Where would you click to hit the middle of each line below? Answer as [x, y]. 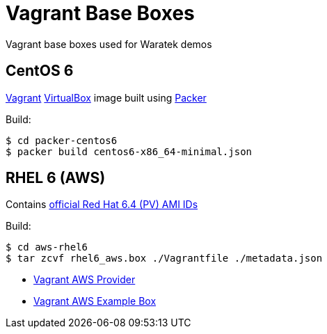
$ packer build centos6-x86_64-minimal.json [129, 151]
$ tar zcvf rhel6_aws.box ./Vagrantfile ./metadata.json [164, 259]
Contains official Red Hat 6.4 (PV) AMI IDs [102, 205]
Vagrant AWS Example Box [95, 301]
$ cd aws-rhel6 [47, 247]
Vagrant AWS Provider [85, 280]
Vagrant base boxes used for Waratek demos [109, 44]
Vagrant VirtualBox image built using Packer [106, 97]
